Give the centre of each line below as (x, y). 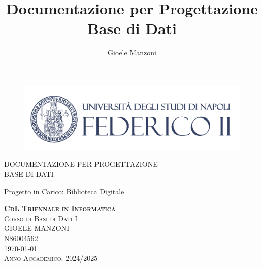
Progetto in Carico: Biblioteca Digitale (64, 191)
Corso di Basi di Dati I (41, 218)
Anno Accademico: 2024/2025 (51, 258)
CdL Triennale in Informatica (60, 208)
